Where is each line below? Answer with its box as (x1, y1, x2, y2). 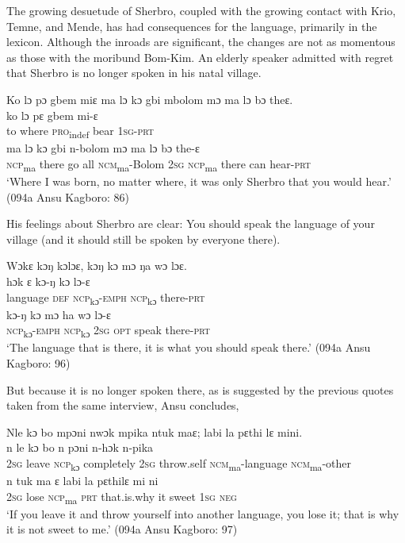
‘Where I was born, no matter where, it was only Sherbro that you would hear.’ (6, 173, 392, 189)
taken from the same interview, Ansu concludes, (6, 397, 239, 414)
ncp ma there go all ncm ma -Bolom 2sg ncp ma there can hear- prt (6, 155, 311, 174)
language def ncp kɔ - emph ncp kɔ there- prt (6, 288, 205, 307)
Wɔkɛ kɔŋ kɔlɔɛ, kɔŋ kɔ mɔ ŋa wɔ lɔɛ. (6, 257, 187, 274)
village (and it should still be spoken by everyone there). (6, 230, 281, 247)
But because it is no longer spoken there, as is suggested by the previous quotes (6, 381, 394, 398)
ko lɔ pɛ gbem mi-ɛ (6, 106, 98, 123)
